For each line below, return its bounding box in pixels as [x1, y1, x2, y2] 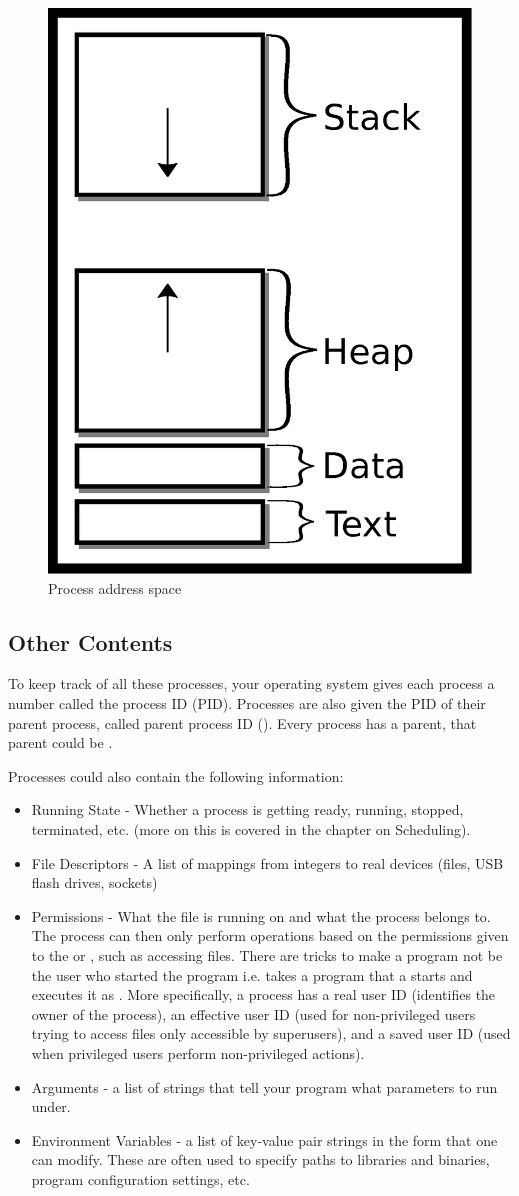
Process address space [48, 577, 182, 598]
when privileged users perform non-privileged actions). [31, 1042, 365, 1063]
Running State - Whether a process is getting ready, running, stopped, [31, 799, 464, 820]
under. [31, 1096, 71, 1117]
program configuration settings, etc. [31, 1168, 250, 1189]
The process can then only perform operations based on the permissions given [31, 925, 509, 946]
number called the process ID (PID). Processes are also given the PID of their [8, 693, 486, 714]
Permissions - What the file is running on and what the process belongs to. [31, 905, 491, 926]
